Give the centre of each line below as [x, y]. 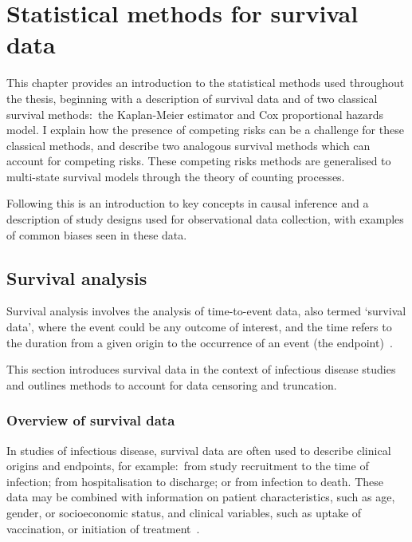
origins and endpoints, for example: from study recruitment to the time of [188, 466]
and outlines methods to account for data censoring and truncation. [172, 384]
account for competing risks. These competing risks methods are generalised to [199, 161]
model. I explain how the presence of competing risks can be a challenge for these [205, 130]
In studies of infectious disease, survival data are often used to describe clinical [199, 450]
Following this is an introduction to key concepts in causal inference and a [188, 203]
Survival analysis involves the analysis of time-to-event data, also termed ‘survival [206, 311]
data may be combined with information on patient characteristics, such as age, [201, 497]
